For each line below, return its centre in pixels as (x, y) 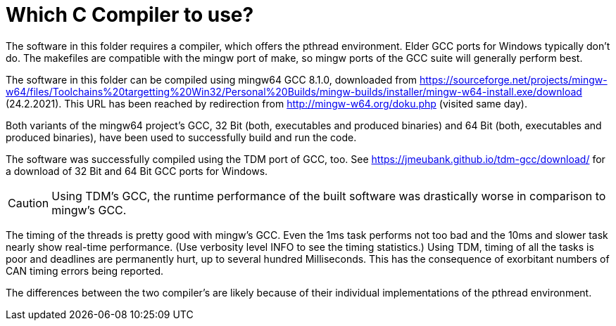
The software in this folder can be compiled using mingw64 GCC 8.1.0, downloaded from (212, 79)
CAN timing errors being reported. (84, 270)
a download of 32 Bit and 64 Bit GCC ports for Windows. (137, 171)
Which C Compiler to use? (130, 15)
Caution (29, 203)
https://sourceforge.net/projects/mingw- (513, 79)
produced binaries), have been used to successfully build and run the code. (181, 137)
